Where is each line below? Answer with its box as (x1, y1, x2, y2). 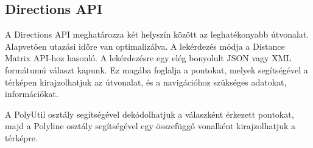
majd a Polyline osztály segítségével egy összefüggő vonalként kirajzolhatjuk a (5, 119, 295, 132)
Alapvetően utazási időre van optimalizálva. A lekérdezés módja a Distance (5, 39, 285, 52)
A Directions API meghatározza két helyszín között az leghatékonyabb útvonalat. (5, 28, 309, 41)
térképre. (5, 131, 38, 144)
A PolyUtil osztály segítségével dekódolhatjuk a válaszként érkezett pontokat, (5, 107, 294, 120)
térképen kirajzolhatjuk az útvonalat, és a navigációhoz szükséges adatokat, (5, 75, 287, 88)
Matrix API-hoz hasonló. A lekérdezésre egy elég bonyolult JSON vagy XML (5, 52, 292, 64)
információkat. (5, 87, 58, 100)
